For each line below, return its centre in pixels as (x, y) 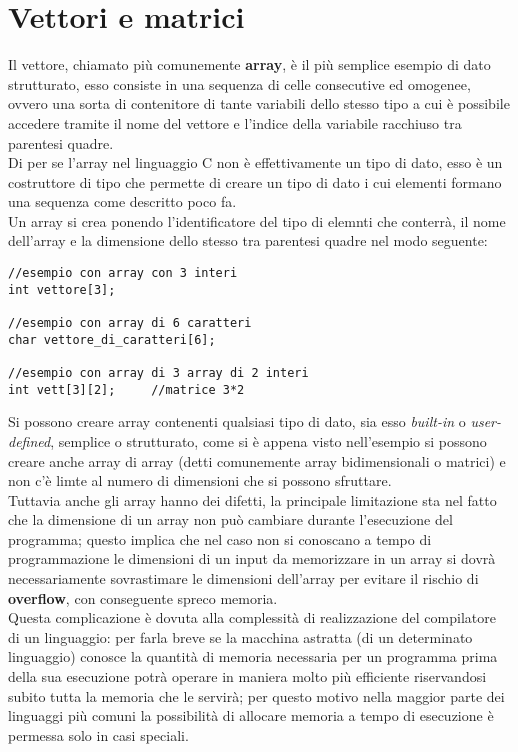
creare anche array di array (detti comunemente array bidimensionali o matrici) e (257, 460)
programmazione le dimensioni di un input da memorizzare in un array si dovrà (252, 558)
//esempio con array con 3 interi (123, 273)
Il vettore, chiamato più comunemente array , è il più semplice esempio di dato (249, 64)
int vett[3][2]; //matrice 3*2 (126, 389)
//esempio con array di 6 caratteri (130, 323)
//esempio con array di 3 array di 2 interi (158, 373)
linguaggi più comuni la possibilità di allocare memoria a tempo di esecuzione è (251, 715)
